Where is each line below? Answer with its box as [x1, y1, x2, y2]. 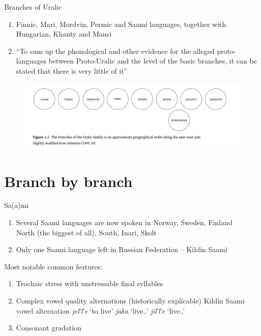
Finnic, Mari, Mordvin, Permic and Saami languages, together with [16, 18, 226, 29]
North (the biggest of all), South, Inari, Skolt [16, 227, 157, 237]
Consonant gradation [16, 322, 81, 333]
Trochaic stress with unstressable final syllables [16, 278, 163, 289]
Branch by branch [4, 170, 133, 191]
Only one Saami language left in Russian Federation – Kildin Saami [16, 244, 227, 255]
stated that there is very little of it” [16, 65, 128, 76]
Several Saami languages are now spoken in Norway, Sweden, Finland [16, 217, 233, 228]
